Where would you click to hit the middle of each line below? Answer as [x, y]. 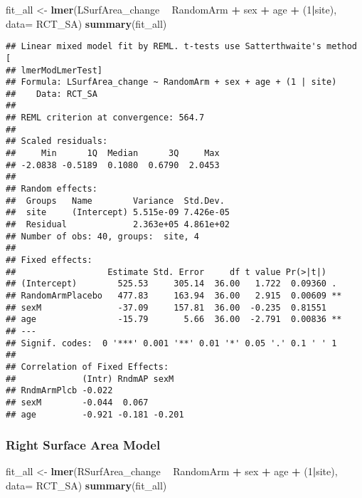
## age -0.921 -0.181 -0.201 [95, 414]
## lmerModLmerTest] [54, 70]
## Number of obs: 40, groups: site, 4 [103, 236]
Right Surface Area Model [83, 445]
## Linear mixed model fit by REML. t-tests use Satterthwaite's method [181, 47]
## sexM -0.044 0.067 [77, 402]
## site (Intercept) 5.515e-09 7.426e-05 [118, 213]
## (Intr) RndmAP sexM [90, 379]
